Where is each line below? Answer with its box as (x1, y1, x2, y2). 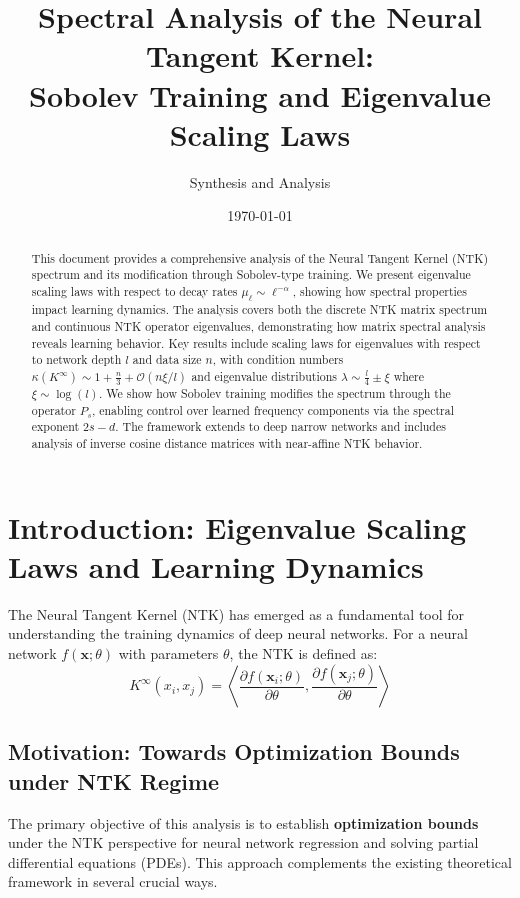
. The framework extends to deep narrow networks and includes (115, 418, 446, 435)
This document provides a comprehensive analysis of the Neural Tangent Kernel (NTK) (31, 249, 489, 266)
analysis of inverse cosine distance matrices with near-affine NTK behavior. (31, 435, 423, 452)
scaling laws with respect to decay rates (31, 282, 238, 299)
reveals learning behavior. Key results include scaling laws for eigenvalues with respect (31, 334, 481, 351)
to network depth (31, 351, 122, 368)
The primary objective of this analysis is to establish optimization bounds (8, 812, 479, 833)
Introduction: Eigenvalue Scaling (8, 506, 466, 547)
